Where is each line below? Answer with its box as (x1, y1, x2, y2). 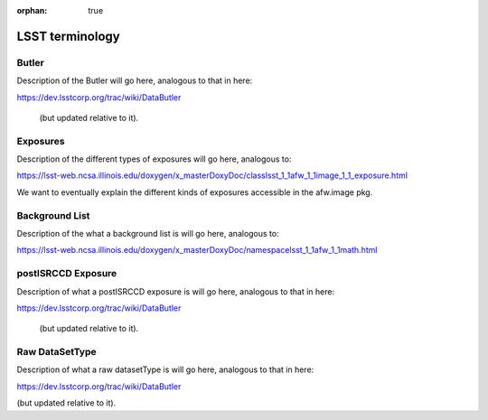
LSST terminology (16, 28, 121, 44)
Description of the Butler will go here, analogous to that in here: (16, 75, 253, 86)
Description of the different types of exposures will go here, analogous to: (16, 154, 292, 164)
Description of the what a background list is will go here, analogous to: (16, 229, 279, 238)
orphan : (16, 5, 48, 15)
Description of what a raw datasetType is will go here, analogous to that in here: (16, 364, 314, 375)
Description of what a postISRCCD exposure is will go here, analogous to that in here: (16, 285, 334, 297)
